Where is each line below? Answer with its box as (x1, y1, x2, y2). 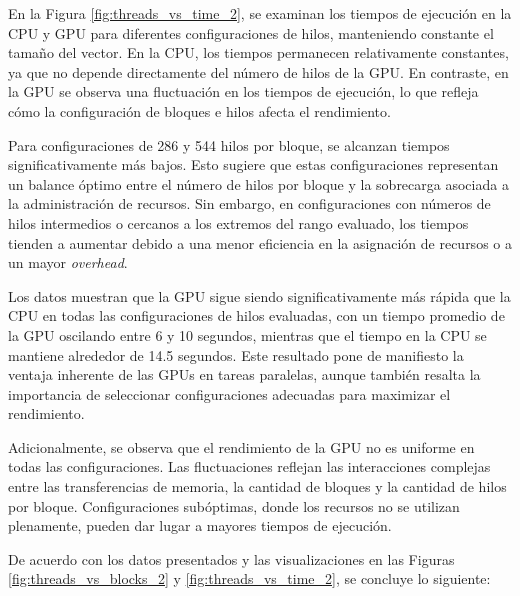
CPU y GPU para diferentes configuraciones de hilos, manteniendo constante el (8, 22, 494, 43)
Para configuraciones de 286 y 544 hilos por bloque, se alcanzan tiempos (8, 134, 450, 155)
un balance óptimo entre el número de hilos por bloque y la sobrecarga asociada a (8, 173, 509, 194)
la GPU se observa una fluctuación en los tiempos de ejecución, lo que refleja (8, 81, 479, 102)
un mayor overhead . (8, 252, 128, 273)
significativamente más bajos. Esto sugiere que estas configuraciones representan (8, 154, 499, 175)
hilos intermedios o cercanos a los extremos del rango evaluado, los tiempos (8, 212, 469, 233)
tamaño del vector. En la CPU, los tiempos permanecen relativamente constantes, (8, 42, 509, 63)
